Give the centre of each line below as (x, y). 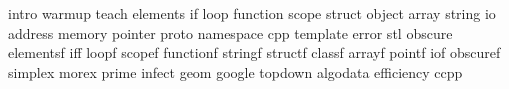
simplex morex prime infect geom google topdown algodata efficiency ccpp (235, 71)
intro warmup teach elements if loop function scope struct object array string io (252, 13)
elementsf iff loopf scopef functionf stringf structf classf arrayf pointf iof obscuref (254, 52)
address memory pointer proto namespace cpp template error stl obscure (230, 32)
